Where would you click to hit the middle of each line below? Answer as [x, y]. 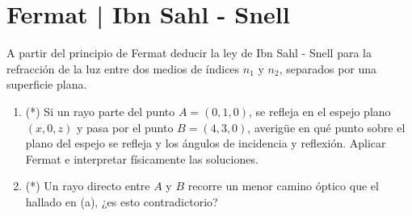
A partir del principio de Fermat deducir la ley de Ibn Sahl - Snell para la [189, 53]
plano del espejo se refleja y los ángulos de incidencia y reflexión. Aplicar [206, 143]
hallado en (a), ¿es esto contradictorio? [122, 201]
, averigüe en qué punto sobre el [326, 127]
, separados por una [328, 68]
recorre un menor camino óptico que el [283, 186]
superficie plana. [47, 84]
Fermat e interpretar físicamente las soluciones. [142, 158]
